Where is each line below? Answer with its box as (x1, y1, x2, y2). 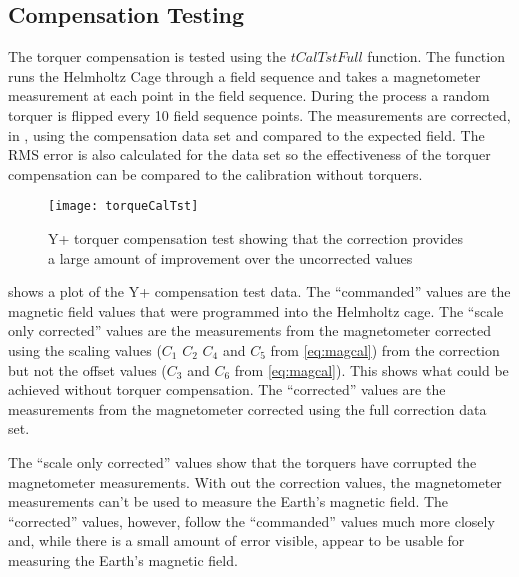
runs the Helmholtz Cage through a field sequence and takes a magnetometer (8, 65, 481, 86)
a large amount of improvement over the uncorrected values (48, 247, 413, 268)
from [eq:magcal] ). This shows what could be (234, 359, 509, 380)
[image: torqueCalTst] (48, 199, 199, 214)
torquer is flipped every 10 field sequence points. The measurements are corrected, (8, 104, 511, 125)
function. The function (367, 46, 505, 67)
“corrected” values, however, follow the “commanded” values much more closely (8, 510, 495, 531)
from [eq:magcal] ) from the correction (270, 339, 500, 360)
